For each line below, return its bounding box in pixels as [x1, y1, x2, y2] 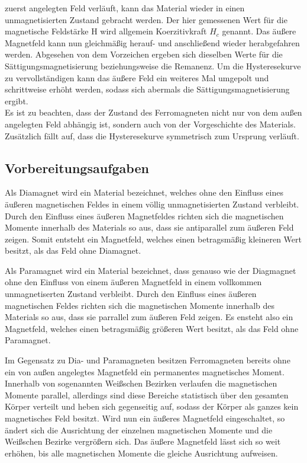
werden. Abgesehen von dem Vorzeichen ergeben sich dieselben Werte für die [5, 48, 283, 60]
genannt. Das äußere [222, 25, 296, 37]
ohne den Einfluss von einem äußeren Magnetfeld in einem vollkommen [5, 276, 262, 288]
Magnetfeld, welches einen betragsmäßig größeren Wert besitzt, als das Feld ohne [5, 322, 299, 334]
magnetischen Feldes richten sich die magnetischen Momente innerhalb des [5, 299, 275, 311]
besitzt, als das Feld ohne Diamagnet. [5, 244, 141, 257]
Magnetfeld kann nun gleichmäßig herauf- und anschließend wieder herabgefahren [5, 36, 300, 49]
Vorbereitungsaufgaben [5, 158, 149, 177]
